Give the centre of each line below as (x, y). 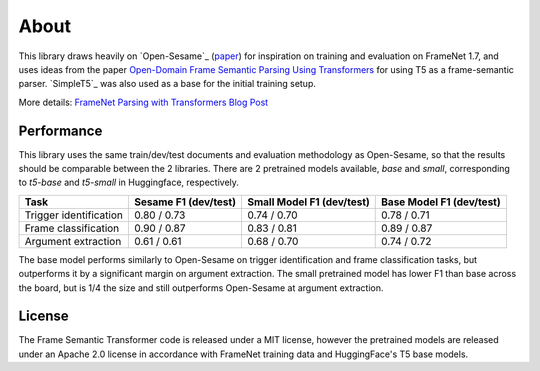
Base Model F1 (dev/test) (441, 202)
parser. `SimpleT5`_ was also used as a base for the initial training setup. (167, 84)
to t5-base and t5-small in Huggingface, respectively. (129, 182)
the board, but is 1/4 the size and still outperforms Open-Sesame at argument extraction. (201, 287)
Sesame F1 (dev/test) (185, 202)
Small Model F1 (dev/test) (308, 202)
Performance (60, 130)
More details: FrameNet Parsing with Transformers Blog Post (143, 102)
